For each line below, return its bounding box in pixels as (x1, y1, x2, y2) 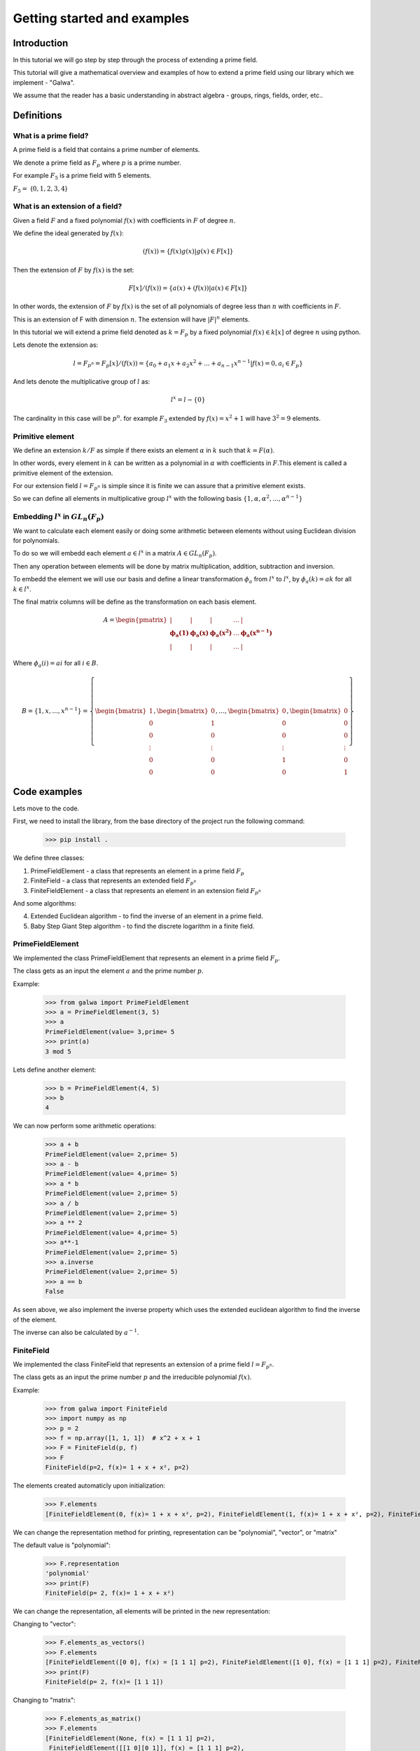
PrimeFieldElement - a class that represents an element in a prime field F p (30, 866, 245, 877)
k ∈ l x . (13, 583, 31, 593)
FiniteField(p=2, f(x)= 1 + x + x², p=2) (45, 1464, 190, 1472)
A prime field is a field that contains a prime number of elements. (13, 146, 200, 154)
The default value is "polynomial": (13, 1541, 111, 1549)
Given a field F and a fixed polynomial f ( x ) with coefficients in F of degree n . (13, 216, 236, 224)
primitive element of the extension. (13, 469, 113, 477)
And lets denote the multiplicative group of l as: (13, 378, 150, 386)
